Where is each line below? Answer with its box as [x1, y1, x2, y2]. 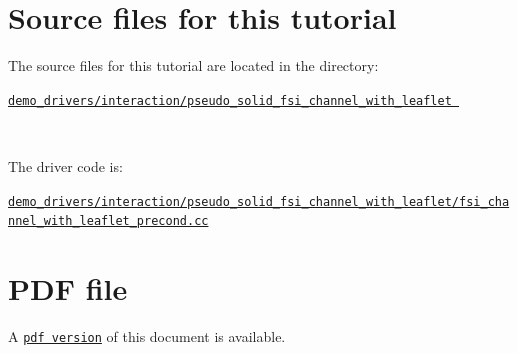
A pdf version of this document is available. [8, 326, 286, 346]
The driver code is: [8, 155, 123, 176]
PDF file [8, 268, 128, 309]
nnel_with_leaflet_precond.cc [8, 214, 209, 229]
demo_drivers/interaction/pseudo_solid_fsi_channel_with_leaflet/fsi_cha [8, 194, 510, 209]
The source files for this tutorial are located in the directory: [8, 55, 379, 76]
